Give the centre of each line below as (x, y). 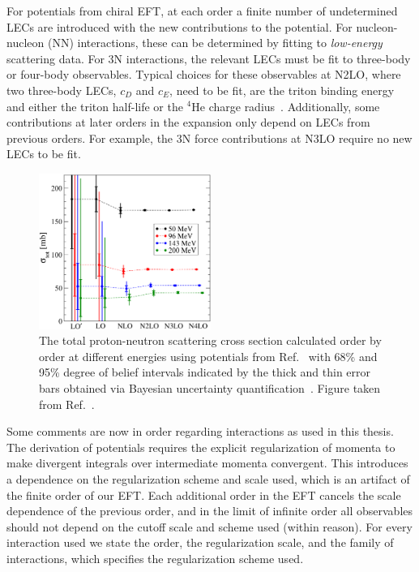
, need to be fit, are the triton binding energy (282, 90)
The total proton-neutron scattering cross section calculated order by (210, 340)
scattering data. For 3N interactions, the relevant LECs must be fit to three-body (209, 58)
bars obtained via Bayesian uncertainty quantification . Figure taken (210, 388)
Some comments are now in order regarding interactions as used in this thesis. (200, 431)
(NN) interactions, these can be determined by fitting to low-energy (215, 43)
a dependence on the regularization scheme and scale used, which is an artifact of (208, 478)
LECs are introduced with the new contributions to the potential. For (180, 26)
